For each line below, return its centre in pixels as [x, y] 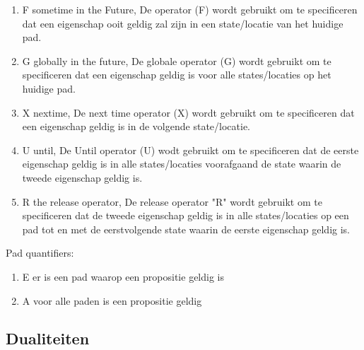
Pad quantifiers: [40, 253]
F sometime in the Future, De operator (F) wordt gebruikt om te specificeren [190, 9]
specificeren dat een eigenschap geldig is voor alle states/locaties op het [177, 75]
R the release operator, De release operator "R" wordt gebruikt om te [172, 201]
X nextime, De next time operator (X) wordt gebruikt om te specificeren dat [188, 112]
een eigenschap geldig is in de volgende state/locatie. [136, 126]
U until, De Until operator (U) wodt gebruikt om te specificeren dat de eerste [190, 150]
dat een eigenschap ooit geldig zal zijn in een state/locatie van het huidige [183, 23]
